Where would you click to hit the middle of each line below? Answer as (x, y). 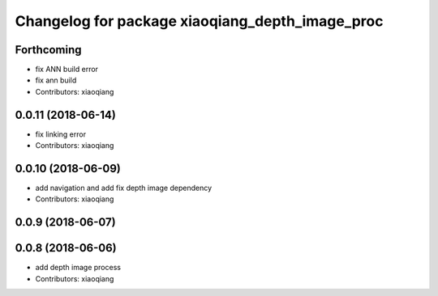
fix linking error (61, 134)
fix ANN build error (67, 70)
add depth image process (78, 268)
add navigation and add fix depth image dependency (124, 188)
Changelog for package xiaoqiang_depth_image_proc (199, 21)
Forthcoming (48, 50)
